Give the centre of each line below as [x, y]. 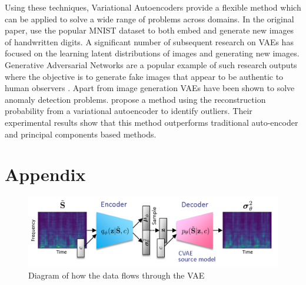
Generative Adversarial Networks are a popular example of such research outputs [151, 64]
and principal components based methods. [81, 134]
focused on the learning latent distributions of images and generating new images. [152, 53]
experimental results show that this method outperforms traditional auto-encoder [152, 122]
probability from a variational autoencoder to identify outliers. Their [129, 111]
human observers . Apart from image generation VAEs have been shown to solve [150, 88]
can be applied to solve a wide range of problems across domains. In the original [149, 19]
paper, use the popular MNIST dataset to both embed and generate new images [149, 30]
